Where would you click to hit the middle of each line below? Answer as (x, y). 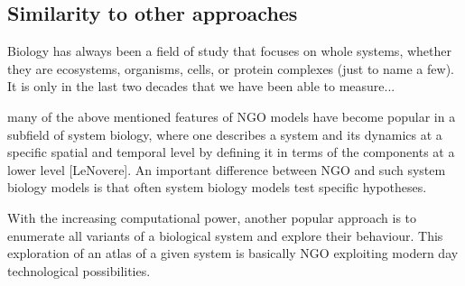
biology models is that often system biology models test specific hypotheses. (217, 187)
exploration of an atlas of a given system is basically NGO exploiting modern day (233, 253)
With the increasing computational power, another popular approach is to (212, 217)
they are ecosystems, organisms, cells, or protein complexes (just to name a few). (231, 68)
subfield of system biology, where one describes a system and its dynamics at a (225, 134)
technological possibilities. (79, 270)
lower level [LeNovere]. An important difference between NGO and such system (227, 169)
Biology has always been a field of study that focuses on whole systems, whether (229, 51)
